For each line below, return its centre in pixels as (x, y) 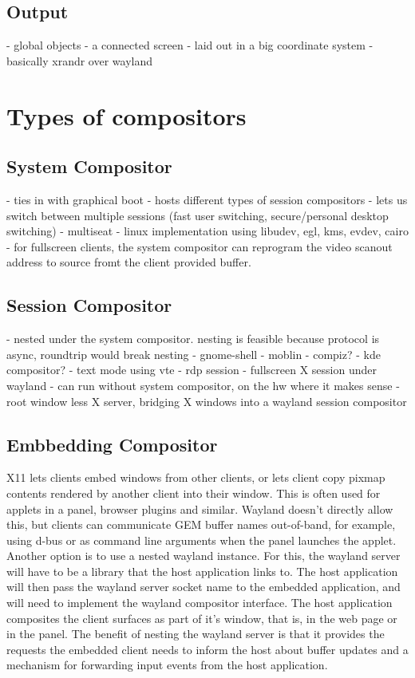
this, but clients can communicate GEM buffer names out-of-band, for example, (201, 524)
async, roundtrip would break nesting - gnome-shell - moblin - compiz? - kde (194, 354)
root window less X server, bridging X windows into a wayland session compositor (207, 401)
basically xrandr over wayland (79, 60)
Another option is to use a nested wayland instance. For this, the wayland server (204, 556)
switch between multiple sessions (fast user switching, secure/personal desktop (198, 215)
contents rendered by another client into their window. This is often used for (194, 493)
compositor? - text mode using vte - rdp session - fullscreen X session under (192, 370)
